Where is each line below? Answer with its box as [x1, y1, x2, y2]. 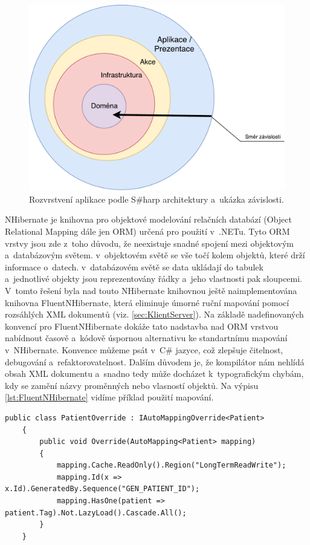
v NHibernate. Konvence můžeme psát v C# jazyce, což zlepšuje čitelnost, [5, 343, 283, 356]
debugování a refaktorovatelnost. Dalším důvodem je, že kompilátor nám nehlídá [5, 355, 305, 368]
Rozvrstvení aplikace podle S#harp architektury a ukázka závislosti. [29, 192, 284, 205]
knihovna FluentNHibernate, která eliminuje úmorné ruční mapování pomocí [5, 296, 289, 308]
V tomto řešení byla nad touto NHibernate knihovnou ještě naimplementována [5, 284, 297, 296]
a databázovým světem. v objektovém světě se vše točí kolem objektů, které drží [5, 249, 305, 261]
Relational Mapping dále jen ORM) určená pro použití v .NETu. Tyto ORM [5, 225, 290, 238]
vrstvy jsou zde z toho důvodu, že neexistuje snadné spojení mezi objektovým [5, 237, 294, 249]
